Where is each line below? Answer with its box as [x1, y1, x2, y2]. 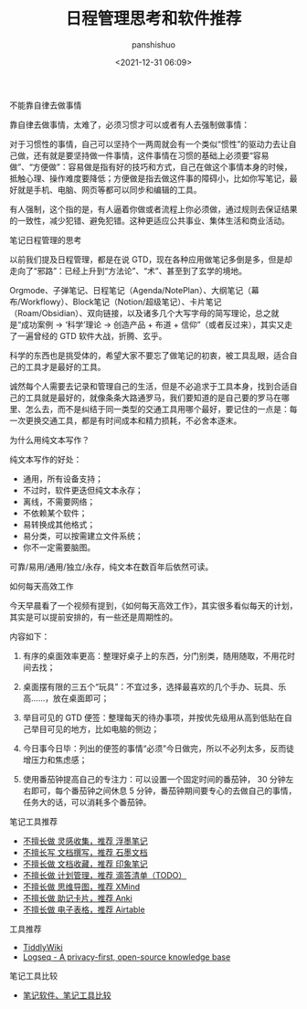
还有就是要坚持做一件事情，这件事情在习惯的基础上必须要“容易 [33, 150, 270, 161]
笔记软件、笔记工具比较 [22, 989, 111, 1001]
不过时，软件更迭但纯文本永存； [22, 484, 143, 495]
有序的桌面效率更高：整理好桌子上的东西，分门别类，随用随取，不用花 [22, 650, 288, 661]
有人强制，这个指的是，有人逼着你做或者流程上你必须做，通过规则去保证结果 [9, 203, 298, 215]
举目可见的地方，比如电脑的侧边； [30, 723, 160, 734]
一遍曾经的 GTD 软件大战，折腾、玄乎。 [16, 330, 167, 341]
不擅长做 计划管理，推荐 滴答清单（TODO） [22, 869, 187, 880]
